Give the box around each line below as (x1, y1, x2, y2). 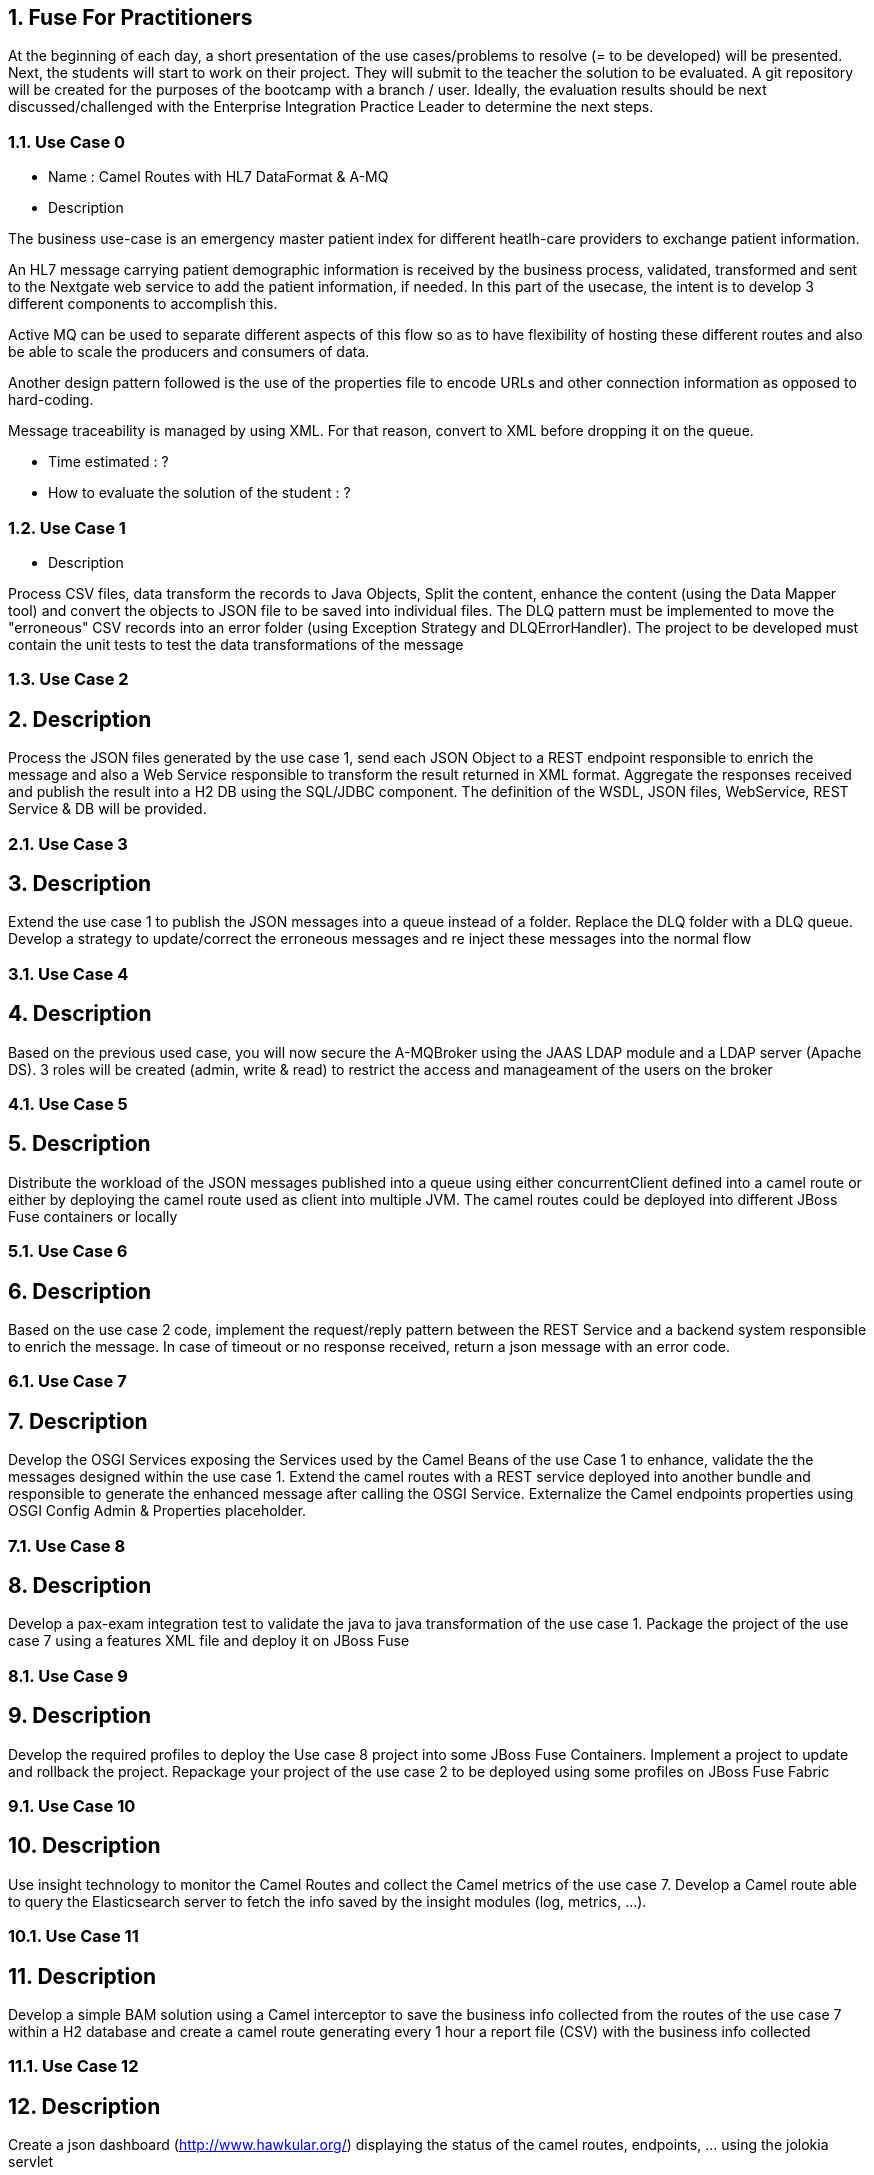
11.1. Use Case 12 (8, 2056, 139, 2077)
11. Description (8, 1963, 157, 1989)
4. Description (8, 1001, 152, 1027)
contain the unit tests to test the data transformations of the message (8, 635, 464, 653)
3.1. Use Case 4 (8, 963, 129, 984)
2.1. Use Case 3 (8, 833, 128, 854)
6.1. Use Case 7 (8, 1371, 127, 1392)
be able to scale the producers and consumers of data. (8, 343, 370, 361)
